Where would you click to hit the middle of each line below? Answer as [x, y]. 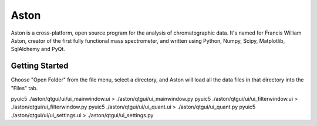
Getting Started [40, 66]
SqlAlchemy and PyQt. [38, 49]
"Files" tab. [24, 88]
